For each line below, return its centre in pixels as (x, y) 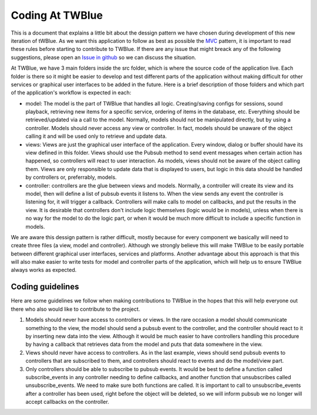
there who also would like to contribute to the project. (75, 309)
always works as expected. (44, 270)
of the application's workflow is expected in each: (71, 93)
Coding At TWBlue (57, 15)
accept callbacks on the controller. (68, 402)
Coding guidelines (45, 287)
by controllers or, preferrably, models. (71, 177)
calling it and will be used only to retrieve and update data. (96, 136)
